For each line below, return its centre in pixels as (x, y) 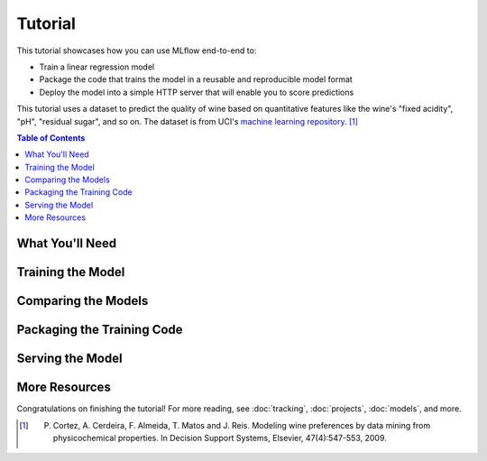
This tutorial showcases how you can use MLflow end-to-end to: (137, 51)
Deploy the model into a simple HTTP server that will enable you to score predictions (197, 92)
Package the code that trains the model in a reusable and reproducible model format (196, 79)
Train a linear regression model (97, 67)
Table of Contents (51, 138)
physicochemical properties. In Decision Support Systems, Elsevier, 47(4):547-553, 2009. (220, 438)
